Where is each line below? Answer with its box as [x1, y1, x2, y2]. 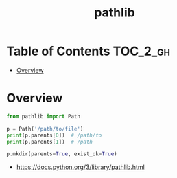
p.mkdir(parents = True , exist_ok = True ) [6, 151, 117, 157]
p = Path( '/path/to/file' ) [6, 125, 84, 132]
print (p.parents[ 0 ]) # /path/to [6, 132, 102, 139]
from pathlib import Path [6, 113, 80, 120]
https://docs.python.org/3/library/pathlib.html [16, 163, 145, 171]
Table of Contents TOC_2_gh [6, 43, 171, 59]
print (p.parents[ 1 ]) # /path [6, 138, 93, 145]
